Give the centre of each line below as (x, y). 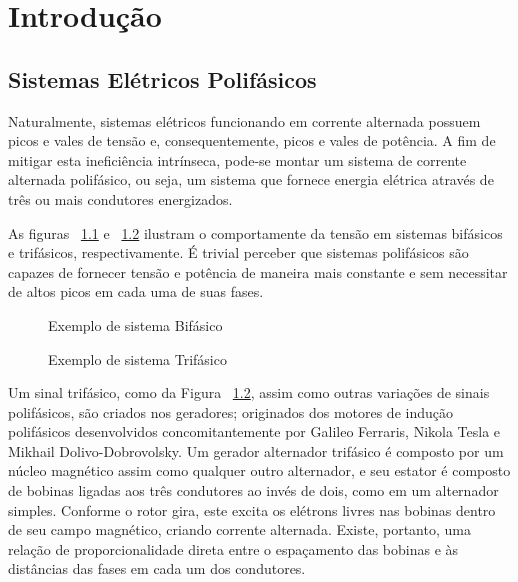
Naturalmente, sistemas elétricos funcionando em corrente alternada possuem (244, 120)
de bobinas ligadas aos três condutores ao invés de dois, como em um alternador (253, 490)
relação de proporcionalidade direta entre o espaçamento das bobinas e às (233, 548)
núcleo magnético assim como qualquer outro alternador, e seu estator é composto (259, 470)
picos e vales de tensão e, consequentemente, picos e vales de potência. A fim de (252, 140)
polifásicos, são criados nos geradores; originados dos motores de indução (230, 411)
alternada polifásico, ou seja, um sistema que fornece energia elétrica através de (251, 179)
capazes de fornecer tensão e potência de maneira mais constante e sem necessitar (258, 271)
